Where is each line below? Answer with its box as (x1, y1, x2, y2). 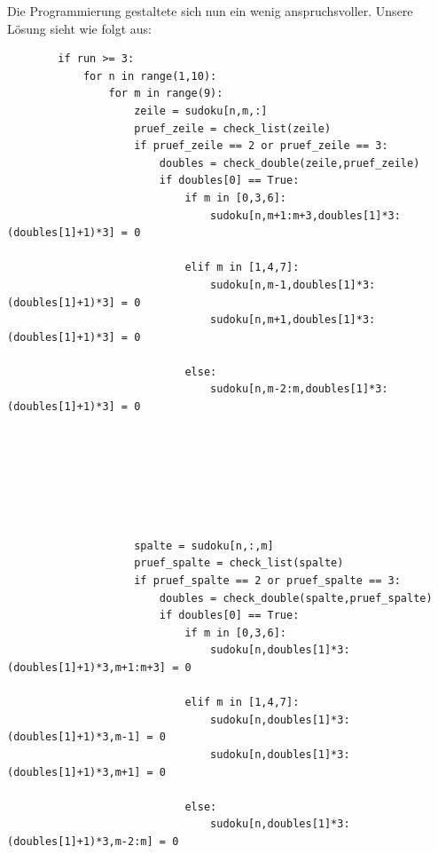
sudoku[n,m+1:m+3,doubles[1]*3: (210, 209, 401, 222)
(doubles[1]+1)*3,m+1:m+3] (7, 660, 166, 674)
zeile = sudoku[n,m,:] (134, 104, 268, 117)
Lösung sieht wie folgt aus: (7, 19, 152, 37)
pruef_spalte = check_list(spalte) (134, 557, 344, 570)
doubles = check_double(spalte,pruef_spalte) (159, 591, 433, 605)
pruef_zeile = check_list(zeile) (134, 122, 332, 135)
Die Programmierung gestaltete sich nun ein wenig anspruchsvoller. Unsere (7, 2, 413, 20)
